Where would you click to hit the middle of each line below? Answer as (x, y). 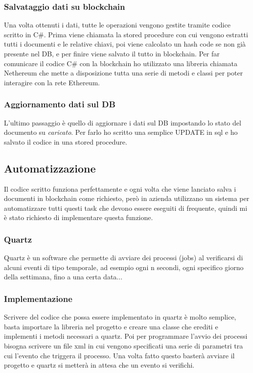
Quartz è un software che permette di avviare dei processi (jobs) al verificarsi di (124, 258)
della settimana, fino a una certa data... (63, 277)
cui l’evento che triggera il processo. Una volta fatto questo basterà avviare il (119, 355)
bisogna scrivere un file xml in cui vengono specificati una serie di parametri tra (124, 345)
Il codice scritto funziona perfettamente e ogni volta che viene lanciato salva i (120, 188)
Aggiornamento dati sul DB (60, 104)
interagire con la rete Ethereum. (52, 82)
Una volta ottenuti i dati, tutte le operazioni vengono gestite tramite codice (117, 25)
